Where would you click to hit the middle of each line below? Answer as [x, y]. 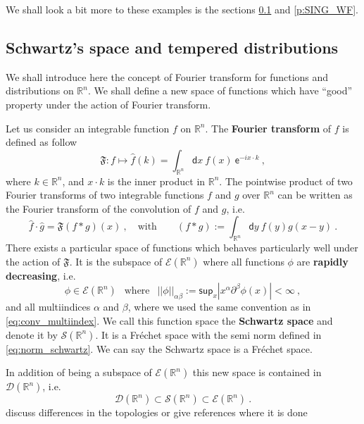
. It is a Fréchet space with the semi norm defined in [208, 334]
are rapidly [322, 261]
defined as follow [42, 142]
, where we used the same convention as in [219, 307]
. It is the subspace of [116, 261]
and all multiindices [48, 307]
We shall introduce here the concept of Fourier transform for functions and [167, 76]
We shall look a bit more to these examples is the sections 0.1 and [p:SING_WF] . [182, 9]
